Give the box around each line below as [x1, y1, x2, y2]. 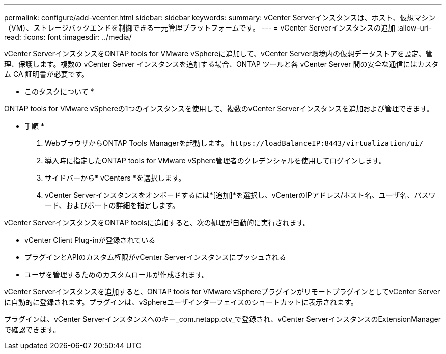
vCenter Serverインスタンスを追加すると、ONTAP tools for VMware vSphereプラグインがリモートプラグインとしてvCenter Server [4, 287, 440, 296]
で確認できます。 [4, 325, 61, 334]
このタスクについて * [24, 87, 94, 96]
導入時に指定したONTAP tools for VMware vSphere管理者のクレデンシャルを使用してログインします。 [45, 156, 386, 165]
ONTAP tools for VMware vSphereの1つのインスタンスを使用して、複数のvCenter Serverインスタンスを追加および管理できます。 [4, 104, 434, 113]
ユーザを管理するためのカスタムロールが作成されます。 [24, 270, 209, 279]
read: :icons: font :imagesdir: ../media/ [4, 33, 132, 41]
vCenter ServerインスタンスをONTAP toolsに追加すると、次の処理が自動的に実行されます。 [4, 218, 311, 227]
